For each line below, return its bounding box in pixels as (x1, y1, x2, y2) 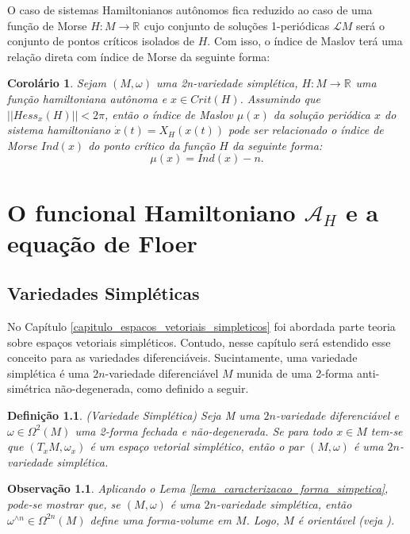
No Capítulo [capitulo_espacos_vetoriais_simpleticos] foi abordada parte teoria (7, 318, 396, 335)
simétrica (7, 380, 52, 397)
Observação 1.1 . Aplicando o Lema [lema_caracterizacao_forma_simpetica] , (7, 480, 389, 497)
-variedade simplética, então (216, 496, 352, 513)
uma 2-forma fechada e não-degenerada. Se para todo (75, 422, 333, 439)
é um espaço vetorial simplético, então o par (90, 438, 304, 455)
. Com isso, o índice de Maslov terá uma (207, 33, 403, 49)
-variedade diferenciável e (275, 407, 399, 424)
